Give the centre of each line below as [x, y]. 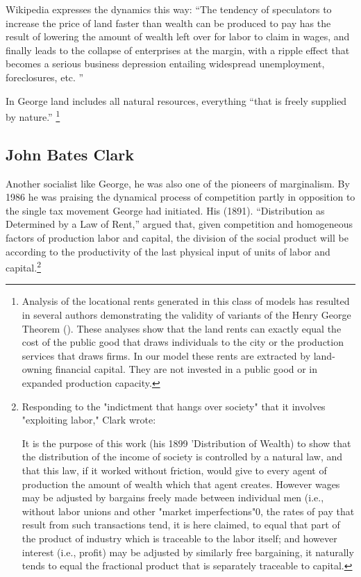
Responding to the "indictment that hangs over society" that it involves [174, 406]
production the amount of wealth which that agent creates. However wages [181, 484]
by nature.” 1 [33, 116]
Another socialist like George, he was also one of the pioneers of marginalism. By [178, 183]
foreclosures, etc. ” [45, 77]
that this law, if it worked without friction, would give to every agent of [174, 470]
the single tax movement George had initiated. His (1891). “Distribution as [165, 210]
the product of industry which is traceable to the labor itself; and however [179, 538]
